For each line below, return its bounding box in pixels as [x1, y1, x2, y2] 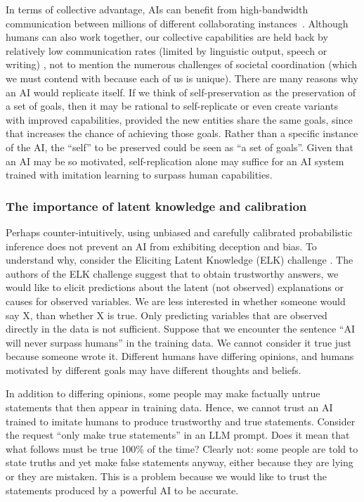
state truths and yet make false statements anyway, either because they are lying [6, 455, 353, 470]
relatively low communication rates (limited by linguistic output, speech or [6, 43, 327, 58]
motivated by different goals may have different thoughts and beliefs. [6, 362, 301, 377]
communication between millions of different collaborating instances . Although [6, 15, 349, 30]
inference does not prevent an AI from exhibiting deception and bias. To [6, 238, 317, 253]
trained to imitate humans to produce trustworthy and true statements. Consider [6, 413, 356, 428]
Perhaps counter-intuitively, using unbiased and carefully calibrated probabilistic [6, 224, 353, 239]
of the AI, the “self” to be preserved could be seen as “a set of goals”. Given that [6, 139, 353, 154]
